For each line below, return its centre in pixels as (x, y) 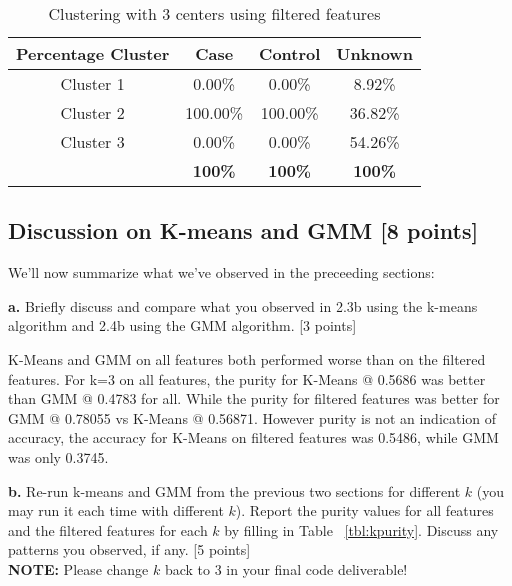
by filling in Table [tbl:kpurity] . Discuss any (361, 529)
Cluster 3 (92, 141)
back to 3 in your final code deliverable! (286, 568)
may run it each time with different (116, 510)
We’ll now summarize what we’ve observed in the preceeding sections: (221, 272)
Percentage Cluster (93, 53)
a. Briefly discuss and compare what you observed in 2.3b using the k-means (243, 305)
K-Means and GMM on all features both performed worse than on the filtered (247, 358)
